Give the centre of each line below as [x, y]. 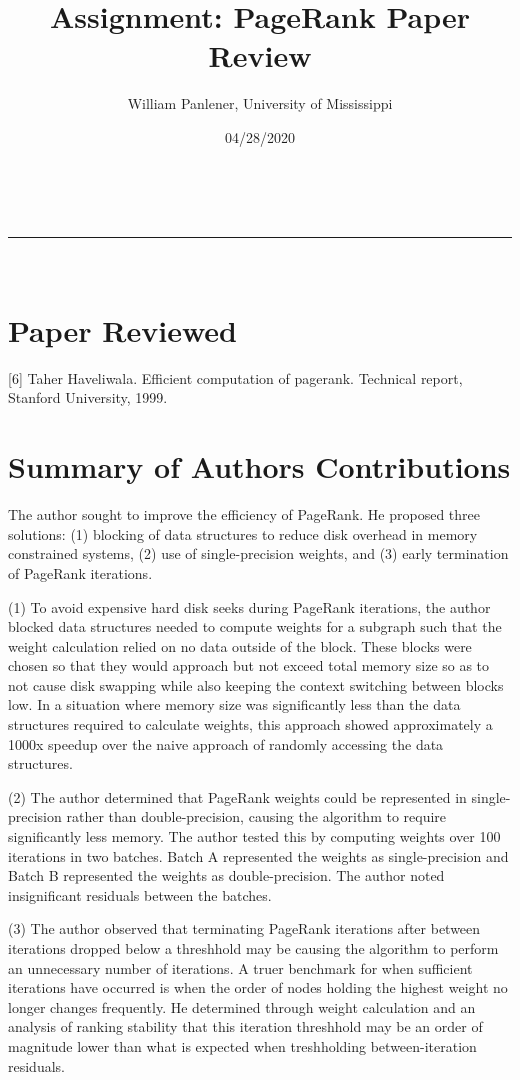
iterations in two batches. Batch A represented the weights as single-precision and [258, 855]
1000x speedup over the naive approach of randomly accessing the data [226, 743]
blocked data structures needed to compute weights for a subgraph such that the [255, 626]
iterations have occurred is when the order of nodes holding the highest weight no [258, 987]
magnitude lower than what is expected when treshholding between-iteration [242, 1045]
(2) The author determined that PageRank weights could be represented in [237, 796]
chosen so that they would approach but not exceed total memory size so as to [249, 665]
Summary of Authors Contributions [259, 466]
